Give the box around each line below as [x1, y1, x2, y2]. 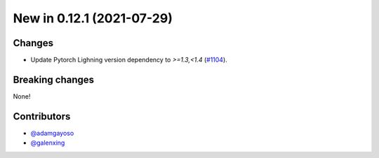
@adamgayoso [30, 129, 74, 137]
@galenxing [30, 138, 65, 147]
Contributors [13, 110, 71, 122]
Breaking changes [13, 73, 95, 85]
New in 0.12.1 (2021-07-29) [13, 10, 173, 26]
